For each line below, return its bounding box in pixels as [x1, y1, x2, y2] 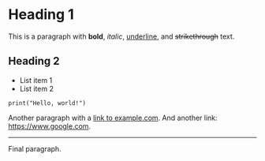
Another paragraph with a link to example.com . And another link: [8, 113, 218, 122]
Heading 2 [8, 54, 61, 68]
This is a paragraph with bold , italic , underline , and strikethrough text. [8, 32, 235, 41]
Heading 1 [8, 6, 75, 24]
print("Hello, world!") [8, 99, 87, 107]
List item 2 [19, 84, 54, 93]
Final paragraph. [8, 144, 62, 153]
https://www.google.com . [8, 121, 91, 131]
